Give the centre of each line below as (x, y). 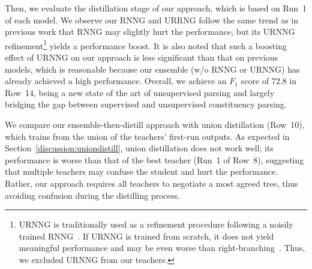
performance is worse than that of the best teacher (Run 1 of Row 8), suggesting (154, 159)
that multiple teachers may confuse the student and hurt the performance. (141, 171)
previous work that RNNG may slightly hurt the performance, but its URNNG (150, 32)
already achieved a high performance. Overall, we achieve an (116, 81)
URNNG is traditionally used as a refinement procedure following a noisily (156, 224)
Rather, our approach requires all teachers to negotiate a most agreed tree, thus (151, 183)
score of (255, 81)
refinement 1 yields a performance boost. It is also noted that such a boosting (146, 44)
